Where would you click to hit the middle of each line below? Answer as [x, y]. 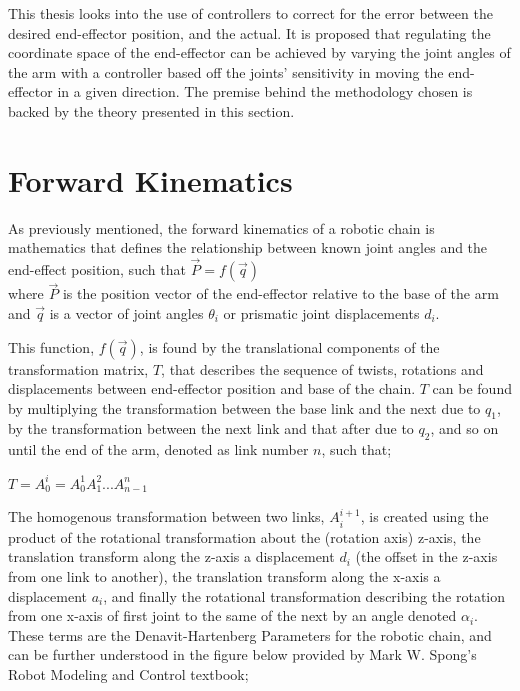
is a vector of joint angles [126, 312]
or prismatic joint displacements [321, 312]
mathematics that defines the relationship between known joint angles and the [248, 247]
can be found [472, 388]
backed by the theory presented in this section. [151, 110]
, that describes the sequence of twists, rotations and [322, 368]
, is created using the [424, 516]
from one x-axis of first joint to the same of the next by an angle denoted [232, 615]
